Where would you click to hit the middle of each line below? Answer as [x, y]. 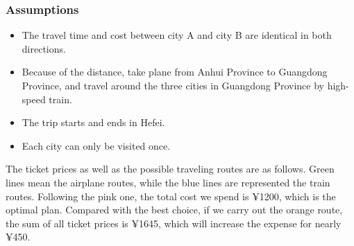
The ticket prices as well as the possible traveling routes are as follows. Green [170, 169]
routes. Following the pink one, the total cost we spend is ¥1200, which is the [171, 196]
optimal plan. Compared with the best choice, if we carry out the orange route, [174, 210]
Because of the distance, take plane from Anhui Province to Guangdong [175, 72]
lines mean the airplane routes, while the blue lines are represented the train [168, 182]
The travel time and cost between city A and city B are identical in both [177, 35]
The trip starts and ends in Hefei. [93, 122]
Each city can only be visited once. [96, 145]
